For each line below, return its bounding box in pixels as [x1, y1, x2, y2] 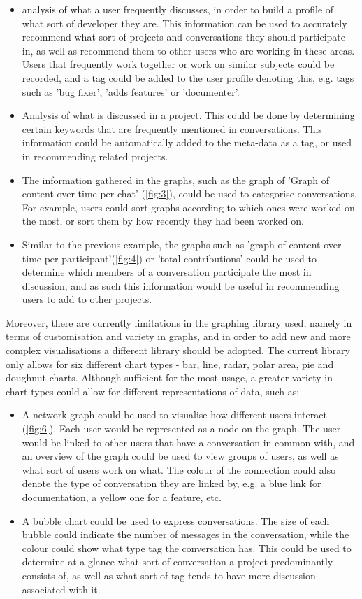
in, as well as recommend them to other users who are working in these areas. [22, 43, 355, 57]
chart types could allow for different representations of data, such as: [6, 383, 300, 398]
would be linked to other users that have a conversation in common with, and [22, 435, 355, 449]
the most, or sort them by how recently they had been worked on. [22, 213, 304, 228]
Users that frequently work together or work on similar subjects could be [22, 57, 335, 71]
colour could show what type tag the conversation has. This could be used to [22, 540, 352, 555]
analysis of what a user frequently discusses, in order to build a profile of [22, 2, 334, 16]
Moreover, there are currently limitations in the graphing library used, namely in [6, 315, 352, 330]
